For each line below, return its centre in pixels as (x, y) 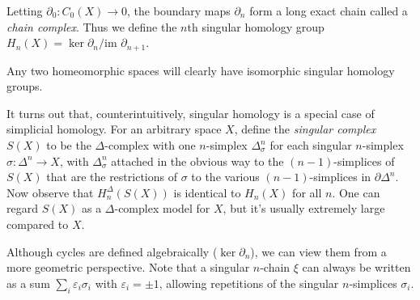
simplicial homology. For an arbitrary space (114, 129)
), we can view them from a (318, 251)
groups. (25, 86)
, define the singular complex (305, 129)
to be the (69, 145)
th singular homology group (256, 26)
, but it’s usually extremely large (304, 208)
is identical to (207, 192)
